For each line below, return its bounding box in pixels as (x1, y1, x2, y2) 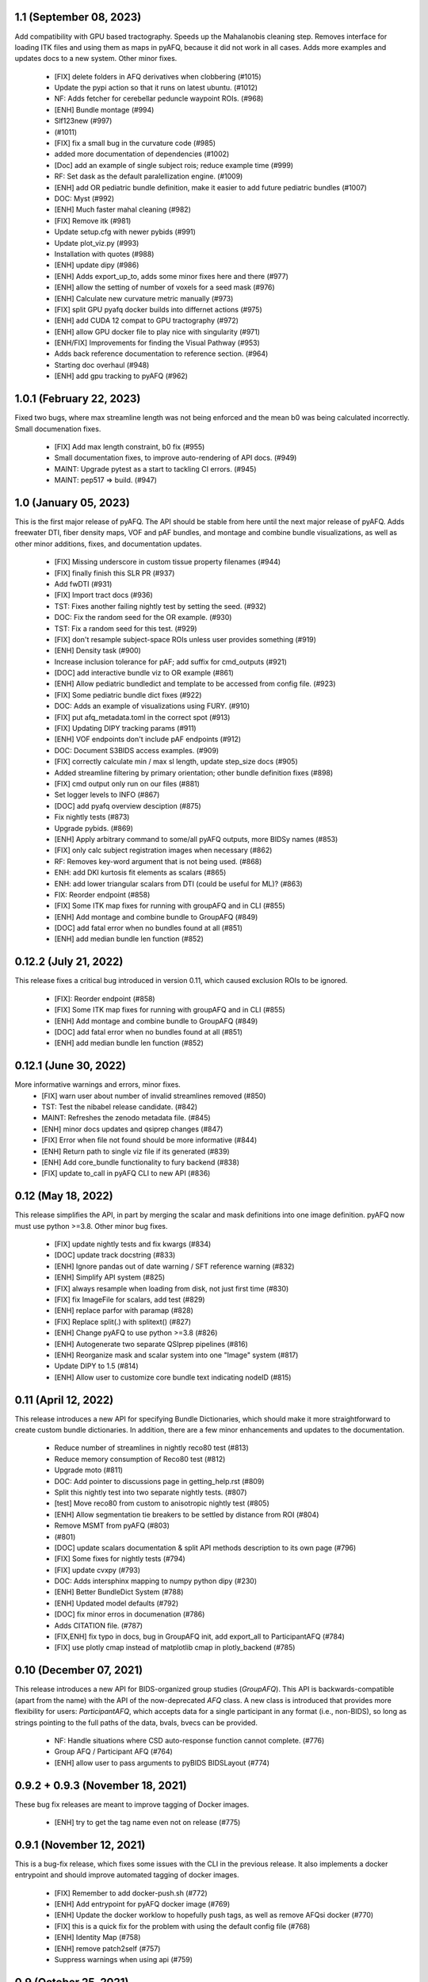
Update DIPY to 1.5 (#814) (54, 1361, 139, 1371)
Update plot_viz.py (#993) (54, 238, 139, 247)
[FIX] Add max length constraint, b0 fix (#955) (54, 442, 205, 451)
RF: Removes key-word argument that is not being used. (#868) (54, 856, 262, 866)
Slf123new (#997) (54, 116, 113, 126)
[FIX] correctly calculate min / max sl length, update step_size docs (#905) (54, 757, 298, 767)
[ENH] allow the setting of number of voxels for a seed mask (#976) (54, 282, 275, 293)
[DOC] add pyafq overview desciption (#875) (54, 801, 201, 810)
